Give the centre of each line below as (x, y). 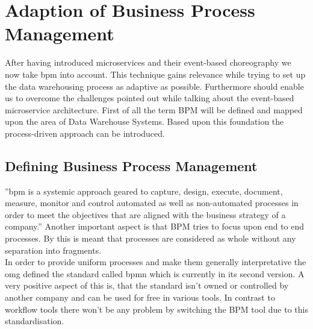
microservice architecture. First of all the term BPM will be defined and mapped (154, 109)
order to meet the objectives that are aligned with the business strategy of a (145, 214)
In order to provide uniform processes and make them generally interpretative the (156, 262)
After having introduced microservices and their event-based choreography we (148, 62)
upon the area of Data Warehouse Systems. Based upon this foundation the (144, 121)
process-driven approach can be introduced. (85, 133)
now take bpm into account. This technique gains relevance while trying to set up (155, 74)
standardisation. (35, 321)
